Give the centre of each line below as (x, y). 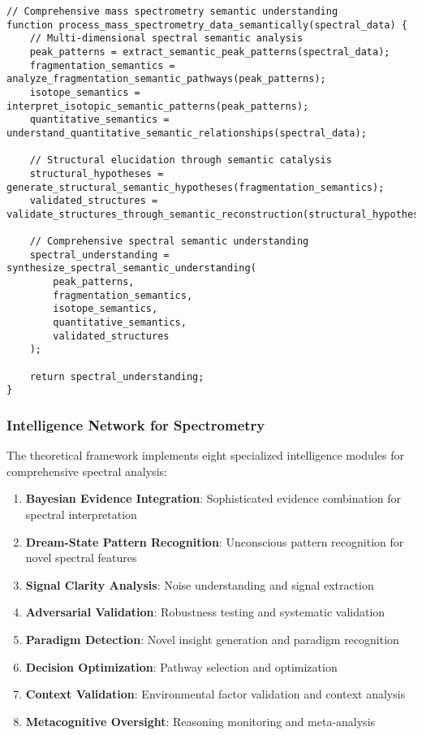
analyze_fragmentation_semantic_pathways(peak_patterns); (166, 79)
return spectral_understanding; (117, 376)
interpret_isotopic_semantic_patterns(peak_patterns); (158, 106)
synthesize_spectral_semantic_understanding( (131, 268)
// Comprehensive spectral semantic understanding (169, 242)
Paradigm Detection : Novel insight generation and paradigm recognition (212, 639)
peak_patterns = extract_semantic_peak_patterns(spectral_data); (210, 52)
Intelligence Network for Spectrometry (136, 424)
